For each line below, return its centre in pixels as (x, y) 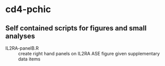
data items (29, 59)
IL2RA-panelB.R (22, 48)
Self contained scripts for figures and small (76, 28)
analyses (20, 36)
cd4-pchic (28, 9)
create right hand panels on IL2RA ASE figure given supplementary (89, 54)
